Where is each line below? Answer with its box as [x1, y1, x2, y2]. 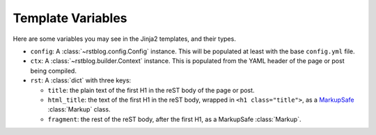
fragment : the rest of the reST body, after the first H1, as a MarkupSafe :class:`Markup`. [47, 115, 301, 123]
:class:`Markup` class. [47, 105, 111, 114]
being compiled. [30, 66, 77, 75]
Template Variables [13, 10, 127, 26]
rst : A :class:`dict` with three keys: [30, 76, 132, 84]
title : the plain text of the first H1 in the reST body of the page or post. [47, 86, 255, 94]
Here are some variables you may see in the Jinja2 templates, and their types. [13, 35, 236, 43]
